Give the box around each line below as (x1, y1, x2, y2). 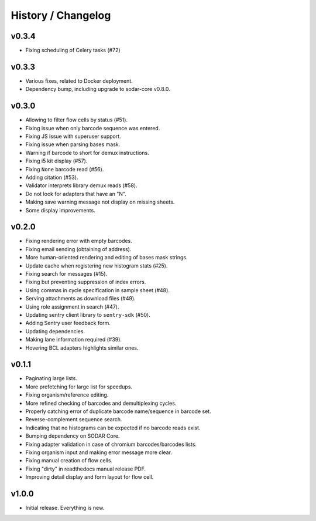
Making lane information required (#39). (25, 336, 122, 343)
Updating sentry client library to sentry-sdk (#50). (25, 311, 150, 318)
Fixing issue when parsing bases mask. (25, 141, 121, 148)
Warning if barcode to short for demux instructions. (25, 149, 149, 156)
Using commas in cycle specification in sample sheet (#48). (25, 286, 170, 293)
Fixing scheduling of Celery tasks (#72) (25, 47, 121, 54)
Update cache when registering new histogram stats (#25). (25, 262, 168, 269)
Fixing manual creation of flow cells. (25, 457, 113, 464)
